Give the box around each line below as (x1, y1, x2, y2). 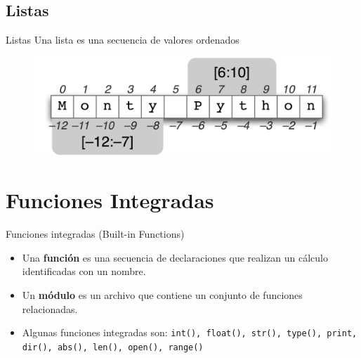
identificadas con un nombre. (22, 264, 146, 279)
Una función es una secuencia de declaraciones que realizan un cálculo (22, 250, 328, 264)
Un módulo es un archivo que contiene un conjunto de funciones (22, 288, 303, 302)
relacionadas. (22, 301, 78, 316)
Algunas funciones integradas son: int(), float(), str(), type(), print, (22, 325, 357, 340)
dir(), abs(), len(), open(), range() (22, 342, 204, 352)
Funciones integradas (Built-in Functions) (6, 226, 185, 241)
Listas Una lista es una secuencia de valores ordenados (6, 32, 239, 47)
